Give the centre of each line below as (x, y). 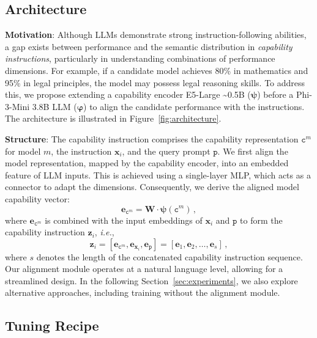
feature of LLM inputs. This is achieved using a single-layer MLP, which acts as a (158, 175)
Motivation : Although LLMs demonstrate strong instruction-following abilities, (156, 35)
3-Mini (17, 106)
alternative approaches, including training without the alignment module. (143, 292)
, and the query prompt (166, 151)
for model (23, 151)
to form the (261, 220)
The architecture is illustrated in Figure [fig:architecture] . (113, 118)
